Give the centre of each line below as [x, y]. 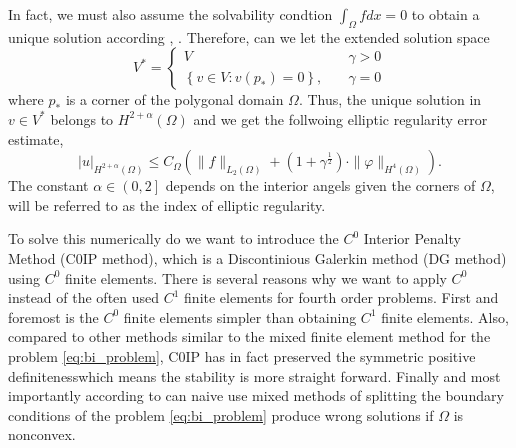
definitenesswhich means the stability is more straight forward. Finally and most [254, 375]
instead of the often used [84, 297]
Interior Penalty [412, 238]
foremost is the [53, 316]
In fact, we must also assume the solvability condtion [170, 14]
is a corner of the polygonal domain [174, 99]
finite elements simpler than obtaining [240, 316]
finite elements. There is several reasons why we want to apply [256, 277]
